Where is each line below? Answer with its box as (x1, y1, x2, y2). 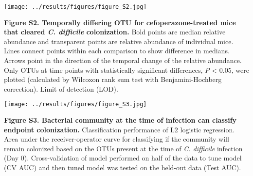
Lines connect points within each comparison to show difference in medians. (4, 46, 230, 56)
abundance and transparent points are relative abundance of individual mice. (4, 36, 234, 46)
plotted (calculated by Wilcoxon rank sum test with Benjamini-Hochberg (4, 74, 222, 84)
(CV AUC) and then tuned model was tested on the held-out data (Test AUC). (4, 162, 241, 173)
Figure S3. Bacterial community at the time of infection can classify (4, 115, 237, 125)
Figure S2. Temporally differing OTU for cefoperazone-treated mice (4, 17, 236, 27)
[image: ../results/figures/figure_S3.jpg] (4, 101, 147, 108)
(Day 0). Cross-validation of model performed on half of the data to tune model (4, 153, 242, 163)
